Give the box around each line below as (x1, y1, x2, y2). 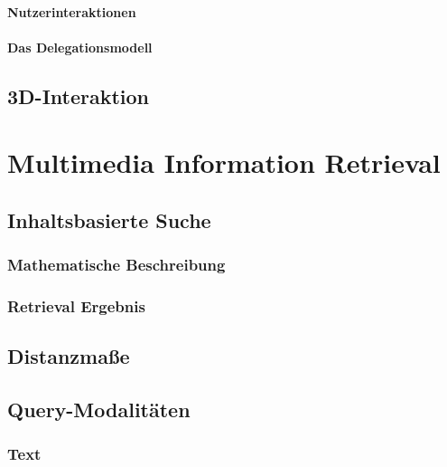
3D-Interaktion (7, 81, 150, 110)
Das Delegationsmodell (7, 37, 153, 56)
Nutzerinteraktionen (7, 2, 136, 21)
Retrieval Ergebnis (7, 295, 145, 318)
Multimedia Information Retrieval (7, 144, 441, 181)
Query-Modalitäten (7, 396, 191, 424)
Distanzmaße (7, 342, 130, 370)
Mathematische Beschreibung (7, 253, 226, 276)
